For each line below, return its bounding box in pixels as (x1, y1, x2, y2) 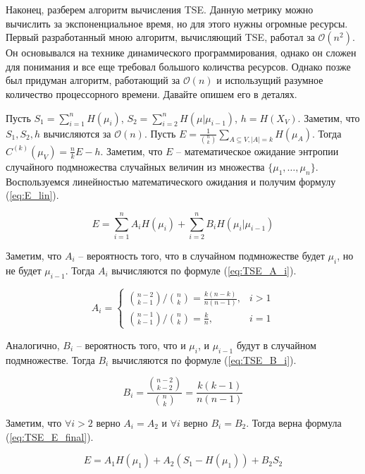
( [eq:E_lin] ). (6, 188, 59, 202)
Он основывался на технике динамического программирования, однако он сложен (6, 45, 357, 60)
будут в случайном (236, 337, 316, 352)
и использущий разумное (216, 73, 323, 87)
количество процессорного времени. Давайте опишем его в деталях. (6, 86, 297, 101)
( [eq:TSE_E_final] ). (6, 429, 94, 444)
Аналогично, (6, 337, 60, 352)
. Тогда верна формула (246, 415, 342, 430)
